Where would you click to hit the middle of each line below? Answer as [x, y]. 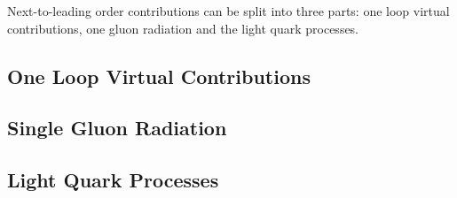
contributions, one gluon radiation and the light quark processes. [183, 28]
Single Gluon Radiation [117, 128]
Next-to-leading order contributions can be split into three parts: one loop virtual [228, 11]
